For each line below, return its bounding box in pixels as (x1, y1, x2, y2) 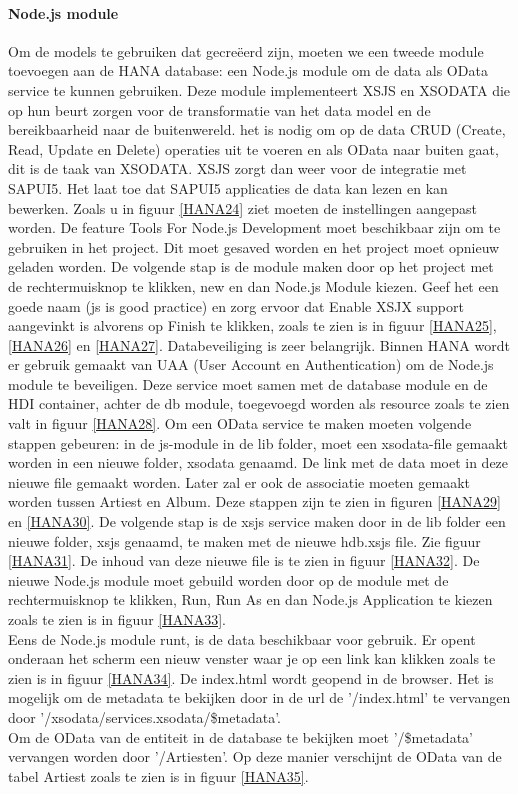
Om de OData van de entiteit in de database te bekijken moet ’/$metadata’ (8, 726, 473, 747)
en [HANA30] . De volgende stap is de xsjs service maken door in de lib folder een (8, 511, 506, 532)
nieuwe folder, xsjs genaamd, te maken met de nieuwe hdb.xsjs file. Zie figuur (8, 530, 481, 551)
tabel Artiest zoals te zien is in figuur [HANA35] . (8, 765, 309, 786)
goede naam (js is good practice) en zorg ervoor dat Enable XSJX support (8, 295, 464, 316)
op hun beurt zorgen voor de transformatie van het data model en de (8, 99, 431, 120)
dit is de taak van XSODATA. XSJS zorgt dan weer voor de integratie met (8, 158, 467, 179)
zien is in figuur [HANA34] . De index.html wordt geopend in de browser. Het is (8, 667, 494, 688)
